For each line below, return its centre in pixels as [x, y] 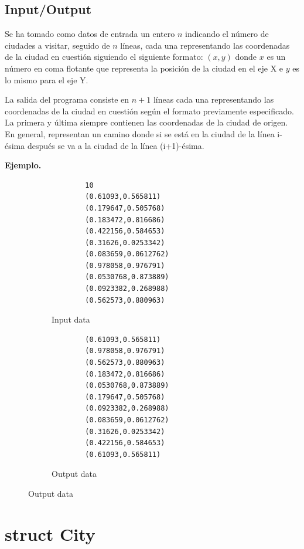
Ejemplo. [23, 165]
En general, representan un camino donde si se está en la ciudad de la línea [140, 133]
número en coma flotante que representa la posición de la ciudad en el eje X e [144, 68]
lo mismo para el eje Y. [47, 79]
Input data [71, 319]
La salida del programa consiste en [67, 99]
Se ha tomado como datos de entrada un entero [90, 34]
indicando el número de [227, 34]
